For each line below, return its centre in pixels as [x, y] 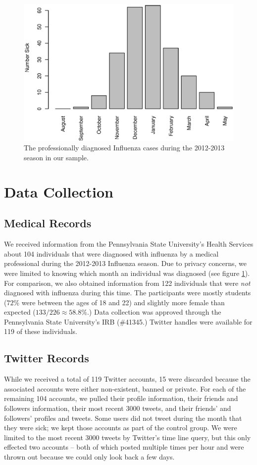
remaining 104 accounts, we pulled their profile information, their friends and [121, 398]
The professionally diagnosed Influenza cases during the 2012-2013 [124, 148]
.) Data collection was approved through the [154, 312]
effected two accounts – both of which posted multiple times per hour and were [124, 447]
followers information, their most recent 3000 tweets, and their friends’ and [118, 408]
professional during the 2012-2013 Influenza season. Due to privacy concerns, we [125, 263]
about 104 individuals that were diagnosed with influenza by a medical [111, 253]
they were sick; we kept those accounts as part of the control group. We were [121, 428]
